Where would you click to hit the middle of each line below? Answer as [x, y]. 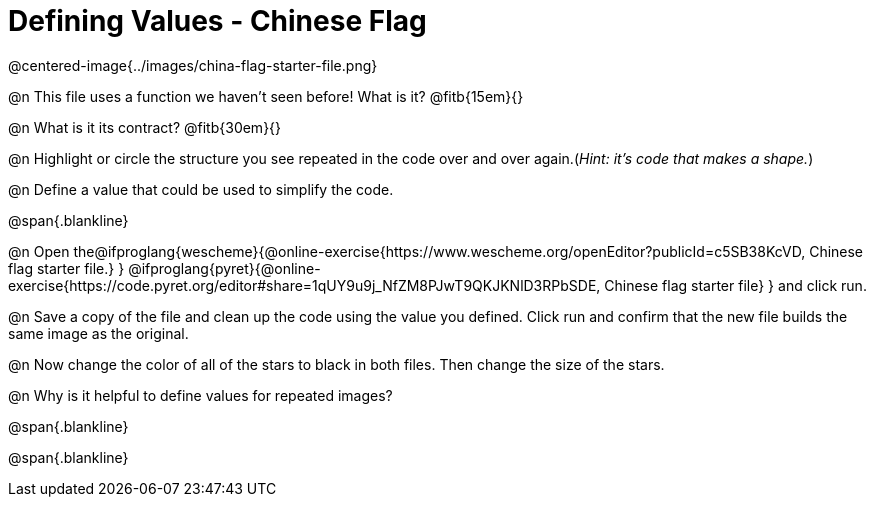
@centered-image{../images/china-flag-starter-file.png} [193, 65]
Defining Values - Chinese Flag [217, 21]
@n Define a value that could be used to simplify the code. [201, 189]
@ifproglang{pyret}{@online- [224, 268]
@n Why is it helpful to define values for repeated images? [200, 395]
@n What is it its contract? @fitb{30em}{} [145, 127]
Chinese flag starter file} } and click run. [735, 285]
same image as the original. [98, 333]
